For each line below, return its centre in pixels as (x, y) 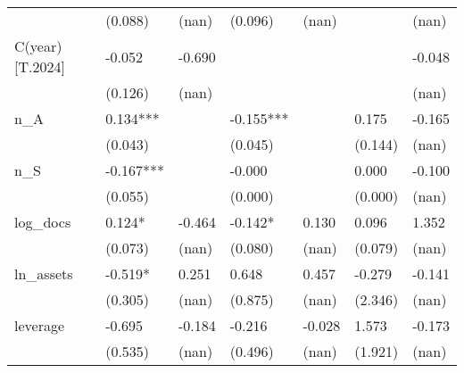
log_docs (43, 222)
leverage (40, 325)
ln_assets (44, 274)
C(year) (38, 46)
